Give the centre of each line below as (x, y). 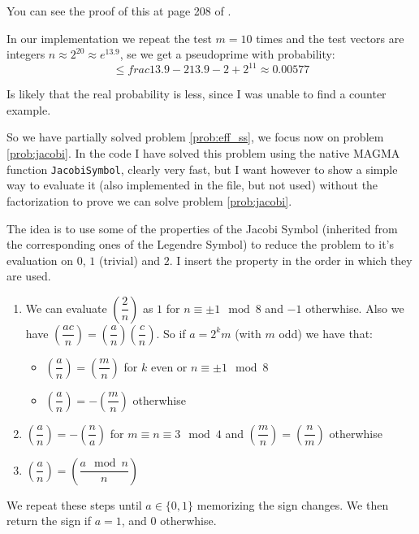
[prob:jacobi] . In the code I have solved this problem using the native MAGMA (203, 153)
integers (26, 54)
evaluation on (40, 260)
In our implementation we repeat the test (109, 38)
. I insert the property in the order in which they (291, 260)
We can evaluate (66, 308)
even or (169, 366)
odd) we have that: (326, 333)
